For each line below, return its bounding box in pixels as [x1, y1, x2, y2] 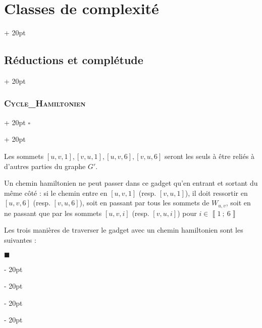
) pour [177, 207, 197, 218]
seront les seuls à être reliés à [164, 150, 255, 161]
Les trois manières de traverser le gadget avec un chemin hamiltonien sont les [4, 225, 243, 235]
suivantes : [4, 234, 36, 245]
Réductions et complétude [4, 52, 143, 68]
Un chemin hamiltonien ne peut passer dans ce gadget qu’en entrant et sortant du [4, 178, 258, 188]
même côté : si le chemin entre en [4, 187, 108, 198]
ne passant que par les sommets [4, 207, 102, 218]
